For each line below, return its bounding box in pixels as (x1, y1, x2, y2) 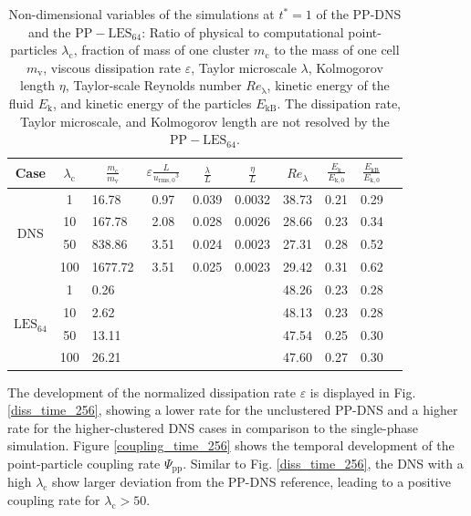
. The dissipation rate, (277, 93, 402, 112)
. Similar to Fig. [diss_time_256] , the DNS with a (183, 453, 464, 472)
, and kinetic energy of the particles (53, 93, 252, 112)
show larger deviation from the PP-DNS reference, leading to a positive (52, 472, 451, 491)
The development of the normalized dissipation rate (7, 382, 297, 401)
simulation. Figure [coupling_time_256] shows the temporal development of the (7, 436, 455, 455)
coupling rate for (7, 490, 100, 509)
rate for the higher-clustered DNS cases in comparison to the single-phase (7, 418, 418, 437)
